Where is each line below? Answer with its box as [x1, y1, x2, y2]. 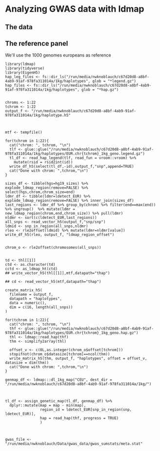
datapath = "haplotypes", [9, 296, 62, 301]
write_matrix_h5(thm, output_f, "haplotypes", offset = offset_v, [9, 356, 147, 361]
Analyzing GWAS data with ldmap [5, 3, 144, 15]
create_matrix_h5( [5, 288, 42, 293]
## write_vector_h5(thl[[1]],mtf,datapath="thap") [5, 271, 110, 276]
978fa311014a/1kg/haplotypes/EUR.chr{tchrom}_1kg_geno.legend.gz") [5, 151, 145, 157]
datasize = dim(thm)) [5, 360, 49, 365]
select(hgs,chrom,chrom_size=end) [5, 190, 76, 195]
